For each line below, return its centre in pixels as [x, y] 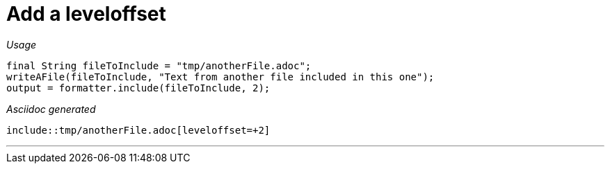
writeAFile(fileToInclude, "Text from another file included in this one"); [220, 77]
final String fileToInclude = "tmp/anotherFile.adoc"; [159, 65]
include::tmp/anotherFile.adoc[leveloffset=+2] [138, 130]
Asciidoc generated [51, 109]
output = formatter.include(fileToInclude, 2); [138, 88]
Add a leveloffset [86, 14]
